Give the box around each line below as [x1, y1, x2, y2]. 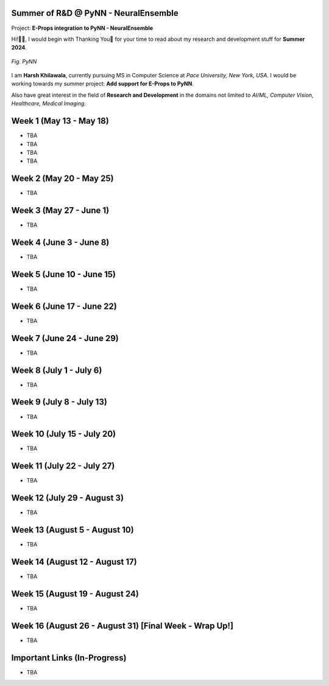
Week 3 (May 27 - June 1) [11, 205, 110, 216]
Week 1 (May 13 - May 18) [11, 116, 109, 126]
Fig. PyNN [11, 58, 37, 65]
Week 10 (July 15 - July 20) [11, 429, 116, 439]
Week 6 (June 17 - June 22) [11, 301, 117, 311]
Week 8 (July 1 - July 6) [11, 365, 102, 375]
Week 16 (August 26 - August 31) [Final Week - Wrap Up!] [11, 620, 234, 631]
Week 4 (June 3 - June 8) [11, 237, 110, 247]
